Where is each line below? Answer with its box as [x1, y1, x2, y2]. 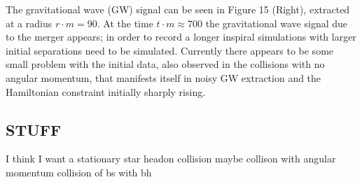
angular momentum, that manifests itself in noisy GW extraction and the [6, 70, 321, 85]
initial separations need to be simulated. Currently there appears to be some [6, 43, 334, 57]
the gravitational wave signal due [205, 15, 348, 30]
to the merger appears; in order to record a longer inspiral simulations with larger [6, 29, 356, 44]
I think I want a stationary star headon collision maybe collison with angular [6, 151, 336, 166]
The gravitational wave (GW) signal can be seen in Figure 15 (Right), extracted [6, 2, 350, 16]
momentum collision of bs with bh [6, 164, 152, 179]
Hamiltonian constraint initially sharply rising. [6, 84, 206, 99]
